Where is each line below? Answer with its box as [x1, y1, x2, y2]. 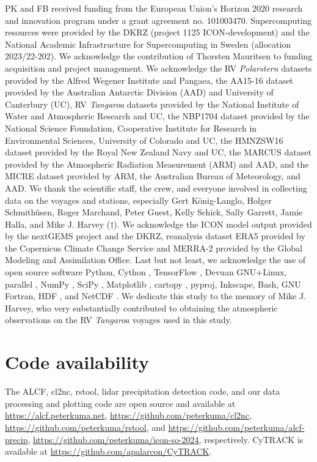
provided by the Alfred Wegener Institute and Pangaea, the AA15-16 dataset [5, 73, 293, 86]
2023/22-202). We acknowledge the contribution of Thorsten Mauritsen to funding [5, 50, 313, 62]
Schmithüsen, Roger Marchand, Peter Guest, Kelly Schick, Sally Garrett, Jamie [5, 206, 303, 218]
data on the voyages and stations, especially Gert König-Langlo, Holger [5, 193, 272, 206]
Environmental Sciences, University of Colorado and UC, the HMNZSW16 [5, 133, 283, 146]
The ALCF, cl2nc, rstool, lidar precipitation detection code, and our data [5, 385, 280, 398]
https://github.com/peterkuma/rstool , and [5, 420, 166, 433]
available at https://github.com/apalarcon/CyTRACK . [5, 445, 212, 458]
